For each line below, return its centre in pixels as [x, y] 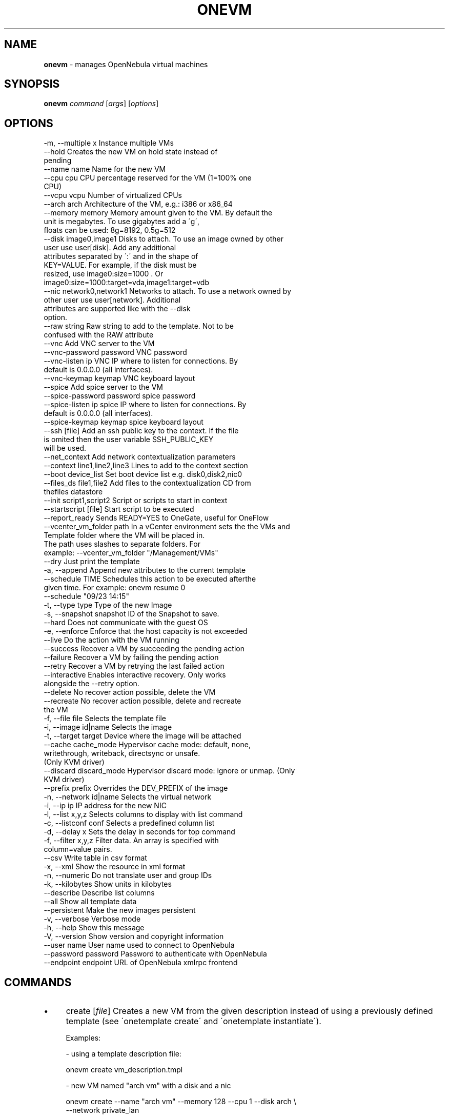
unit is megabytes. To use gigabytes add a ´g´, [121, 222]
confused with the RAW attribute [99, 335]
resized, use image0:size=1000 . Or [104, 274]
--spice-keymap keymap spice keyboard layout [124, 422]
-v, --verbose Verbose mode [92, 919]
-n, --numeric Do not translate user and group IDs [128, 875]
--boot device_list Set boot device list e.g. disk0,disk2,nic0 [143, 474]
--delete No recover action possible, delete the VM [130, 692]
